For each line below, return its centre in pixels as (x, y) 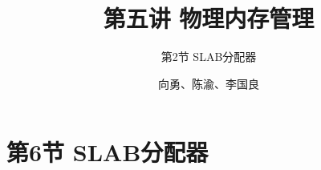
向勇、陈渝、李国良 (209, 83)
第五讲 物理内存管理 (209, 18)
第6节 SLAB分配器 (108, 152)
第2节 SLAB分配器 (209, 57)
